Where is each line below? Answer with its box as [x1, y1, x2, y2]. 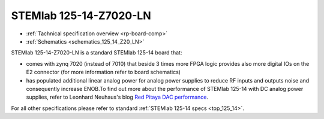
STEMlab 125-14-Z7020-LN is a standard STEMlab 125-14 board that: [11, 49, 182, 56]
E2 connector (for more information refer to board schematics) [26, 69, 181, 76]
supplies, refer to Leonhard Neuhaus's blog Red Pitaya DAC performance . [26, 93, 209, 101]
